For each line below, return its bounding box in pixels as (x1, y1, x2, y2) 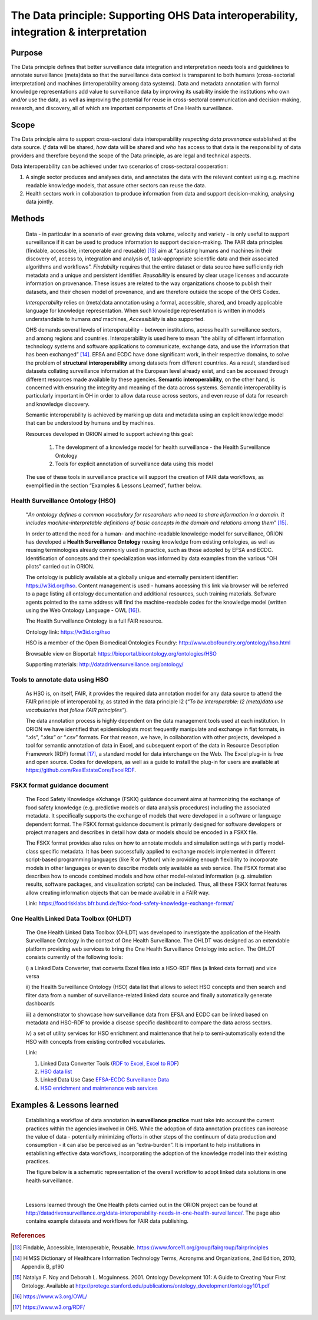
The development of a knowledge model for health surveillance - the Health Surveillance (55, 444, 270, 451)
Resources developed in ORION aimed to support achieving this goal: (25, 430, 194, 437)
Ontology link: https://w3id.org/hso (25, 628, 111, 636)
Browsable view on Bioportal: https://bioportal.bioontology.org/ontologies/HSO (25, 650, 217, 657)
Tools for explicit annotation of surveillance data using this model (55, 460, 213, 468)
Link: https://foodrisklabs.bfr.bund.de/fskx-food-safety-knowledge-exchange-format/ (25, 900, 234, 907)
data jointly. (25, 198, 54, 206)
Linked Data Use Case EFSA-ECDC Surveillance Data (40, 1076, 170, 1083)
